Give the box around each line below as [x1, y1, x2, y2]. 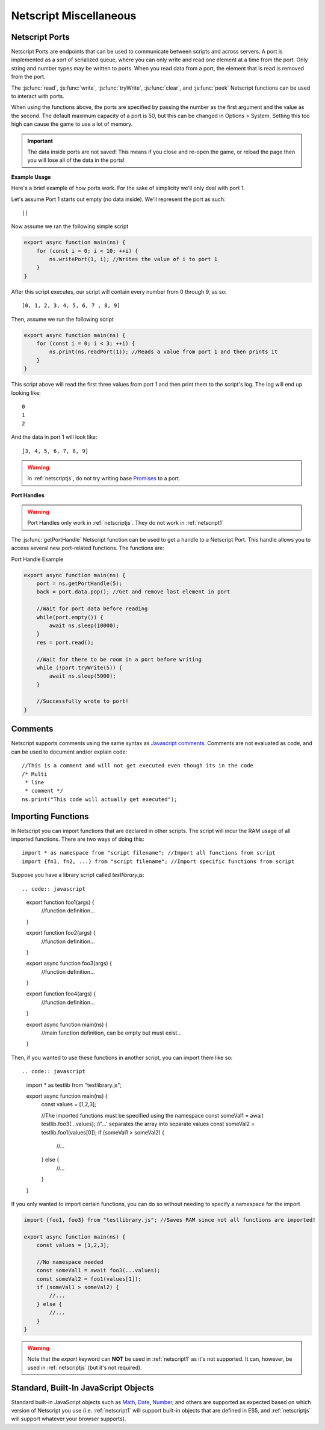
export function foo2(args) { [26, 929, 96, 936]
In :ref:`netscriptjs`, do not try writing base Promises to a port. [27, 475, 181, 482]
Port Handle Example [11, 556, 64, 563]
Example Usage [11, 173, 51, 181]
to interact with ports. [11, 93, 64, 100]
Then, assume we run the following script [11, 315, 114, 323]
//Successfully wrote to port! [36, 698, 129, 705]
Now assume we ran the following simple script [11, 223, 129, 230]
